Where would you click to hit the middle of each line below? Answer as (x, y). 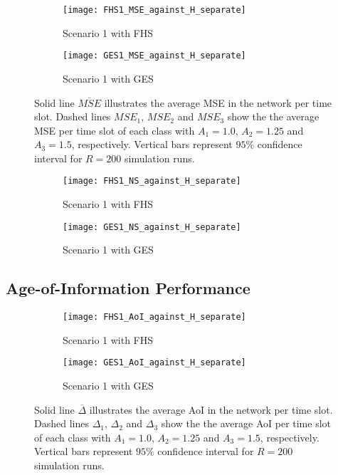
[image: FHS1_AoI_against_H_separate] (154, 317)
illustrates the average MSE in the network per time (218, 102)
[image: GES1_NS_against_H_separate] (152, 227)
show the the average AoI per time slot (246, 423)
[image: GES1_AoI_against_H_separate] (154, 363)
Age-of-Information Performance (128, 288)
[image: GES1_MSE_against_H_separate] (154, 56)
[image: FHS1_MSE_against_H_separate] (154, 10)
